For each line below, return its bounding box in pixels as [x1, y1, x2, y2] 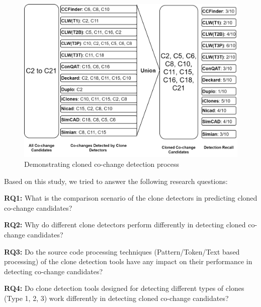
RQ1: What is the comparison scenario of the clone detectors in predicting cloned [4, 193, 257, 203]
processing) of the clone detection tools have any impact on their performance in [4, 256, 252, 267]
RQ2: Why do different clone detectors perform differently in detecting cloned [4, 219, 246, 230]
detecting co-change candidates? [4, 266, 103, 276]
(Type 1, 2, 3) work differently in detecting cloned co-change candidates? [4, 292, 229, 303]
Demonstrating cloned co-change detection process [24, 158, 180, 169]
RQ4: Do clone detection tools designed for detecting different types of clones [4, 283, 244, 293]
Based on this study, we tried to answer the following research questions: [4, 175, 228, 186]
